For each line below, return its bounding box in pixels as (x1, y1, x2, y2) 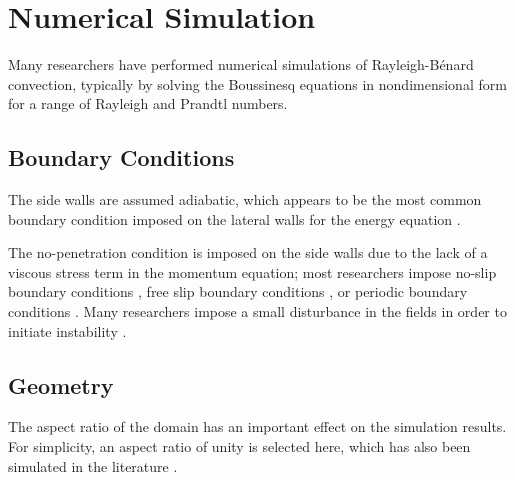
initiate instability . (8, 320, 127, 341)
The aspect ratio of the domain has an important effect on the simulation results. (8, 416, 507, 437)
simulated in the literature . (8, 455, 178, 476)
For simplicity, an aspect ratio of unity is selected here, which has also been (8, 436, 471, 457)
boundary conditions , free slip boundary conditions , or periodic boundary (8, 281, 468, 302)
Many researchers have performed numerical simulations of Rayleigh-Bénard (8, 54, 474, 75)
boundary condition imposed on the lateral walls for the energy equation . (8, 208, 461, 229)
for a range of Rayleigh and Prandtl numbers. (8, 93, 288, 114)
